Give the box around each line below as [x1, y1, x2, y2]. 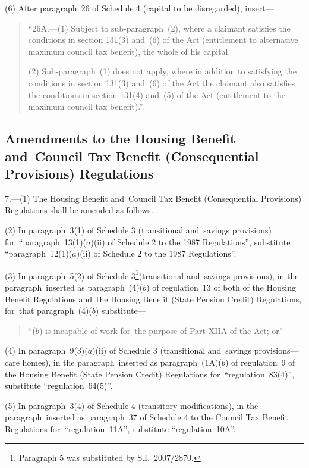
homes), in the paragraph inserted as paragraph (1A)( [22, 355, 222, 368]
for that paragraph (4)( [5, 304, 92, 317]
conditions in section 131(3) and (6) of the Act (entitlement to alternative [28, 33, 298, 46]
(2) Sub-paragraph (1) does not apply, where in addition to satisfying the [28, 65, 297, 77]
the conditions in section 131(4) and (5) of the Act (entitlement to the [28, 88, 285, 101]
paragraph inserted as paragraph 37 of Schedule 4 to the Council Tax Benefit [5, 411, 288, 423]
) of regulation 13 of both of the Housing [146, 280, 296, 293]
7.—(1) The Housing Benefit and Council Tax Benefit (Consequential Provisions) [5, 192, 302, 204]
